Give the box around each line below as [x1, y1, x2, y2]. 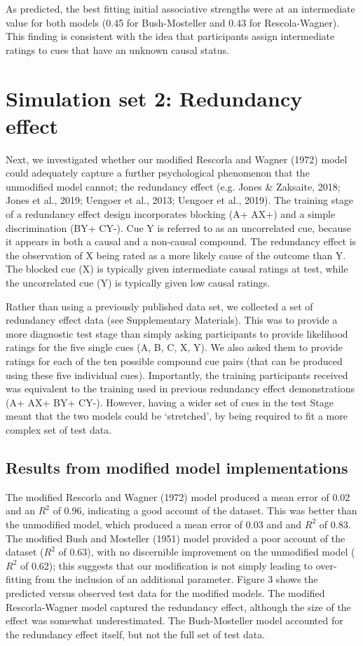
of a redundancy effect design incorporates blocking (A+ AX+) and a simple [6, 207, 336, 221]
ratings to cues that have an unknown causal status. [6, 42, 229, 57]
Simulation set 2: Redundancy [6, 83, 303, 112]
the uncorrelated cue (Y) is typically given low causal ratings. [6, 275, 270, 290]
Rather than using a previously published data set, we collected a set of [6, 298, 313, 313]
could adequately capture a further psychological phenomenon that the [6, 165, 310, 180]
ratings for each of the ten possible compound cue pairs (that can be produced [6, 354, 343, 368]
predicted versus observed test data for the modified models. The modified [6, 585, 325, 600]
